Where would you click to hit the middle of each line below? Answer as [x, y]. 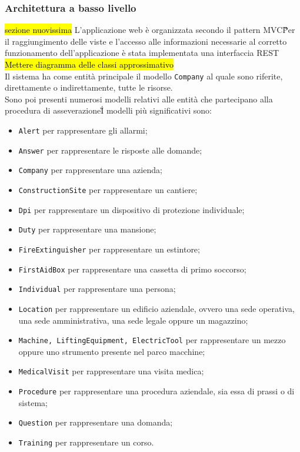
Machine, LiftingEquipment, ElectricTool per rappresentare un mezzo [152, 340]
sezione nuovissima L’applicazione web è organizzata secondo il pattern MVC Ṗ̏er [150, 30]
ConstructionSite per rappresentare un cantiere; [108, 190]
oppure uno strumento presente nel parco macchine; [112, 351]
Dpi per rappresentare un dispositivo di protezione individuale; [131, 209]
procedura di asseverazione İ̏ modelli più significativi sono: [109, 110]
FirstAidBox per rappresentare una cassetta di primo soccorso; [132, 269]
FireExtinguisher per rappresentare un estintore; [109, 249]
